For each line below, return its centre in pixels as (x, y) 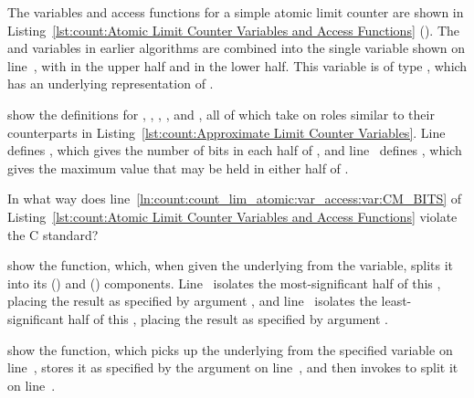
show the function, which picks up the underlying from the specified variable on (230, 349)
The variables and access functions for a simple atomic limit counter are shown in (236, 12)
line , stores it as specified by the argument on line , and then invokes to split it (233, 367)
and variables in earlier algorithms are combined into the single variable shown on (237, 48)
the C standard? (53, 234)
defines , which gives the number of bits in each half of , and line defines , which (235, 150)
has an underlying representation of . (111, 84)
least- (396, 301)
